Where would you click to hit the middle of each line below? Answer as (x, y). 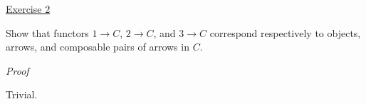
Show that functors (47, 32)
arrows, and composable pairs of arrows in (98, 47)
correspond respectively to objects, (285, 32)
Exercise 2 (28, 9)
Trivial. (22, 94)
